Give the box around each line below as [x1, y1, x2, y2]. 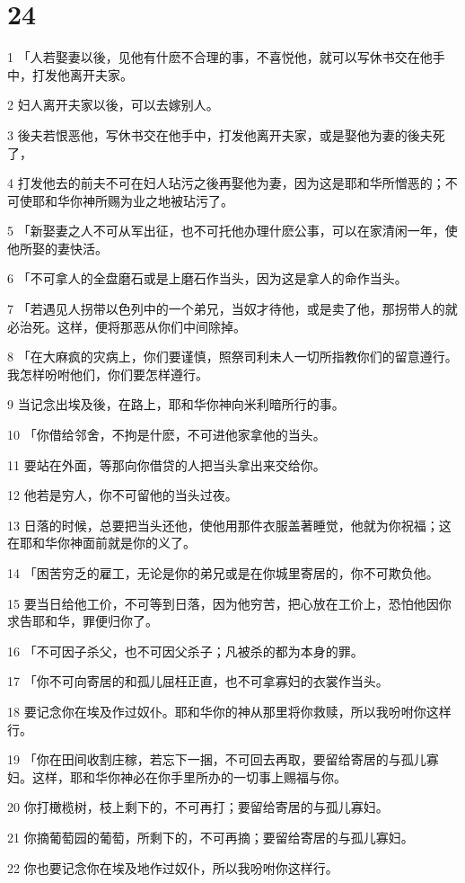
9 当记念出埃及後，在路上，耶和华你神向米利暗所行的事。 [7, 395, 345, 414]
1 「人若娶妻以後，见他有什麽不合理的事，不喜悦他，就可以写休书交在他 [7, 48, 433, 67]
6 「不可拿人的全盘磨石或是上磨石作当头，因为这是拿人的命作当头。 [7, 269, 408, 288]
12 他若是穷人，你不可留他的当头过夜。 [7, 486, 238, 504]
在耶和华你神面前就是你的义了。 [7, 533, 196, 552]
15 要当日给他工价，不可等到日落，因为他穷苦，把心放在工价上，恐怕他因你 [7, 593, 452, 612]
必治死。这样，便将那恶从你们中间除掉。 [7, 317, 246, 335]
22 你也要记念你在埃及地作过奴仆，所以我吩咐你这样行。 [7, 858, 338, 877]
